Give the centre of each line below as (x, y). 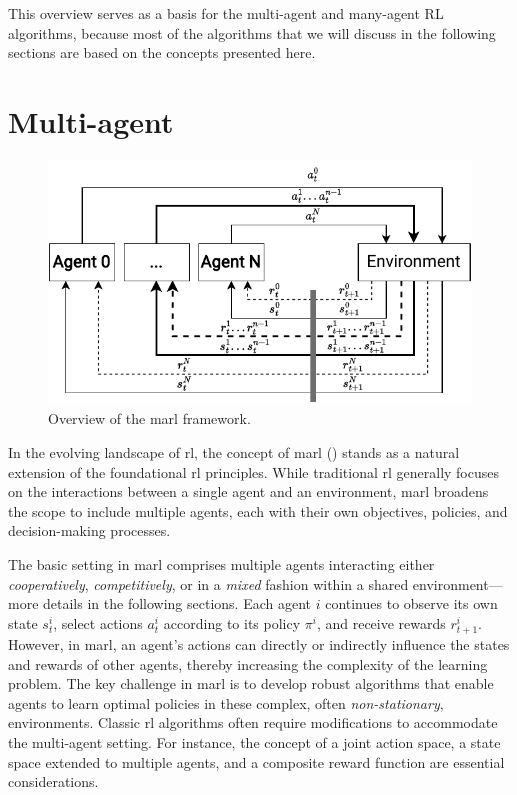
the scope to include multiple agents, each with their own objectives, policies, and (258, 510)
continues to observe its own (411, 603)
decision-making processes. (89, 530)
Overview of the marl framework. (149, 418)
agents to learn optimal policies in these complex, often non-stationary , (226, 702)
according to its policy (232, 622)
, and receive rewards (381, 622)
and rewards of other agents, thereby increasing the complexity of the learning (248, 663)
